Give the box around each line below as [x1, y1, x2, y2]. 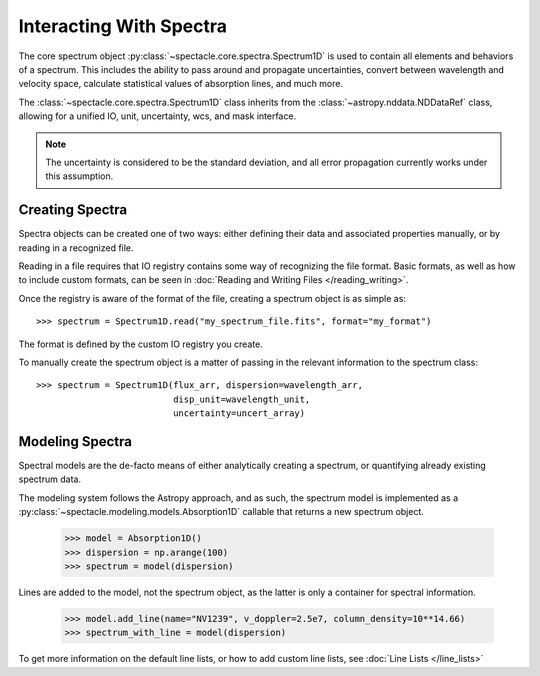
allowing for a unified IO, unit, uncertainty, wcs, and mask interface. [18, 110, 297, 122]
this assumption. [45, 170, 114, 182]
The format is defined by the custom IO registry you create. [18, 338, 264, 350]
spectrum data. [18, 473, 82, 485]
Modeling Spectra [18, 433, 132, 450]
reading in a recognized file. [18, 241, 134, 254]
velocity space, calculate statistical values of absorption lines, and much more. [18, 78, 344, 90]
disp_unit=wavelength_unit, [173, 393, 311, 405]
